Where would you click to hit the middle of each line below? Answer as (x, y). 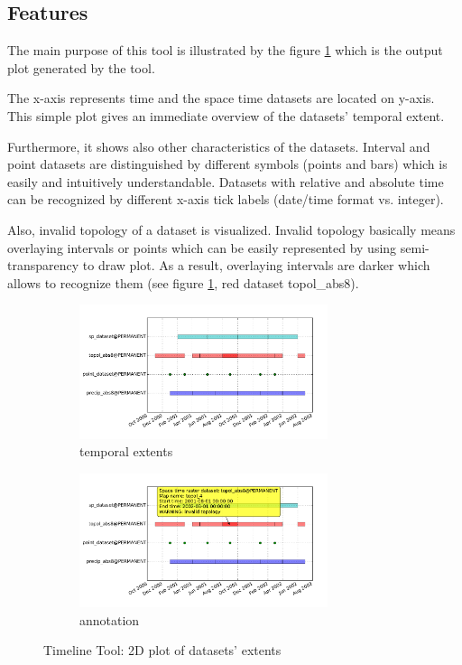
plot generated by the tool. (81, 67)
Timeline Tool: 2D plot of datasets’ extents (162, 650)
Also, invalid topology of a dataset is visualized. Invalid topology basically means (231, 229)
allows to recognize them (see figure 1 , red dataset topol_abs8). (183, 282)
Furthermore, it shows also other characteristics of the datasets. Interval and (219, 146)
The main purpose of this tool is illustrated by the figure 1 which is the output (225, 50)
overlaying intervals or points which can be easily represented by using (202, 247)
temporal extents (126, 451)
